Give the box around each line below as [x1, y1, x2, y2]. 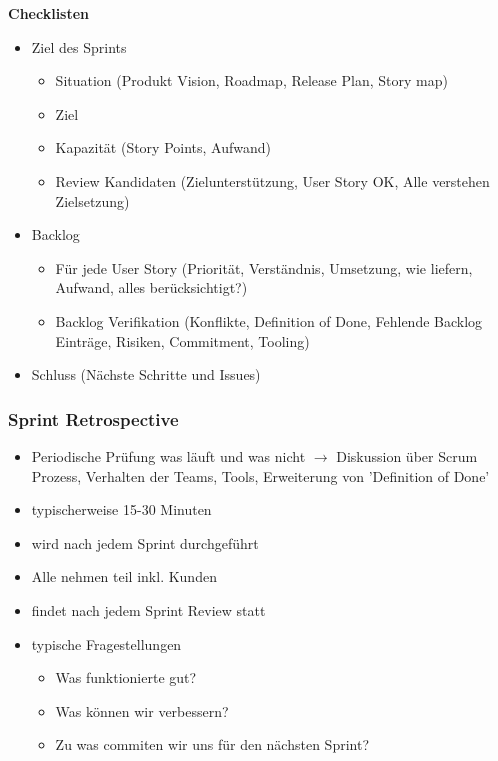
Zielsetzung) [55, 190, 130, 211]
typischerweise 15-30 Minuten [31, 499, 212, 520]
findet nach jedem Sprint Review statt [31, 599, 266, 620]
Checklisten [8, 3, 90, 23]
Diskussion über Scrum [336, 445, 478, 466]
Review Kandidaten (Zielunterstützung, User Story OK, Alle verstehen [55, 170, 490, 191]
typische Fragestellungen [31, 633, 182, 654]
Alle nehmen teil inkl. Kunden [31, 566, 217, 587]
